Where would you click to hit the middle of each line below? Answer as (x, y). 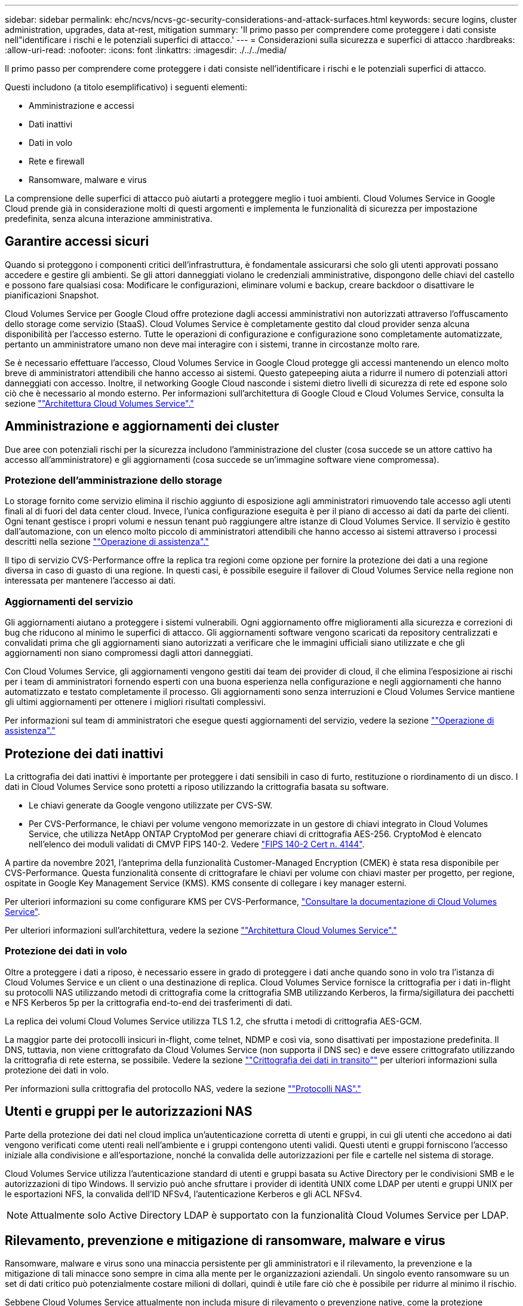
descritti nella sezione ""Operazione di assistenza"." (107, 542)
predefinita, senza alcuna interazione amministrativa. (109, 219)
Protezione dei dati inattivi (84, 753)
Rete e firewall (57, 161)
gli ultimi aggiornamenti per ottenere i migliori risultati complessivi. (136, 702)
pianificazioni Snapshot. (52, 295)
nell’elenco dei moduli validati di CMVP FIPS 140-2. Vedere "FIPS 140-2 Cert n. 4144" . (197, 844)
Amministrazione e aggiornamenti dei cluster (142, 426)
